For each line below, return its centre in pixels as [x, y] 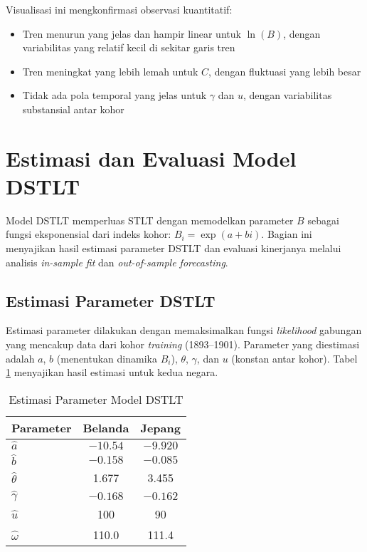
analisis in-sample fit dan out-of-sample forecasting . [117, 262]
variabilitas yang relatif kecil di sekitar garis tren [129, 47]
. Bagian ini [287, 234]
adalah [20, 358]
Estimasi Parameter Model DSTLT [96, 399]
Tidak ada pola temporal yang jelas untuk [115, 95]
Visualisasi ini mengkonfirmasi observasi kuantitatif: [119, 9]
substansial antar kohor [73, 109]
